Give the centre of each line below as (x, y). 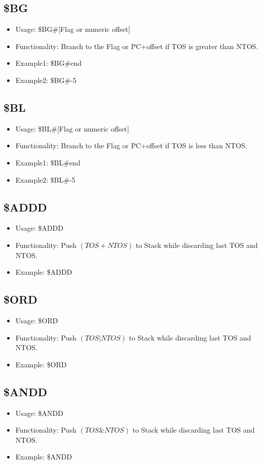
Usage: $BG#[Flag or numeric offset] (73, 29)
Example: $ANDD (44, 457)
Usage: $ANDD (39, 413)
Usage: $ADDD (39, 228)
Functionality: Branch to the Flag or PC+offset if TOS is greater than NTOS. (137, 46)
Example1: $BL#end (48, 162)
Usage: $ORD (37, 320)
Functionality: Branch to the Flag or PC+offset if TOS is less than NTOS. (131, 145)
